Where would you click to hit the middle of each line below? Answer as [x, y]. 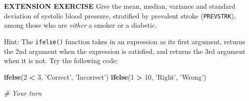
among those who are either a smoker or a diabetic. [80, 25]
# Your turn [23, 93]
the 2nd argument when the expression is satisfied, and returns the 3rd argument [125, 51]
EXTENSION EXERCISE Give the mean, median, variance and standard [120, 6]
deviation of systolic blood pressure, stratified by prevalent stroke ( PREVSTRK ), [120, 15]
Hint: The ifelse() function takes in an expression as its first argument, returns [125, 41]
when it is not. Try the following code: [61, 60]
